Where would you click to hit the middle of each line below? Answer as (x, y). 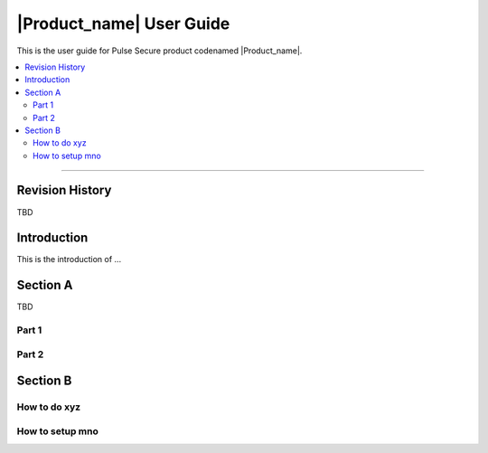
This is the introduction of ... (69, 260)
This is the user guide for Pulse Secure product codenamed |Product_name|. (160, 51)
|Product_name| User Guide (123, 24)
